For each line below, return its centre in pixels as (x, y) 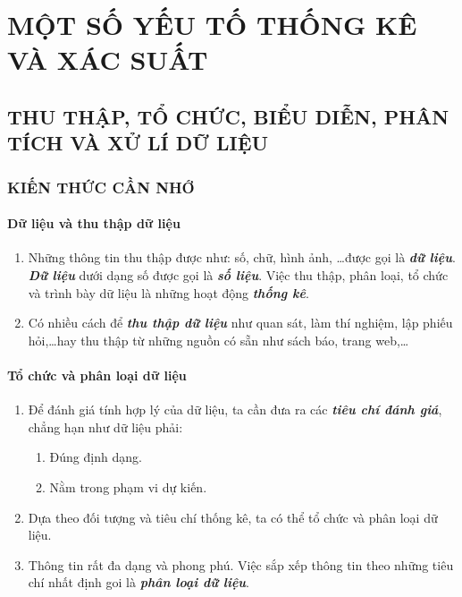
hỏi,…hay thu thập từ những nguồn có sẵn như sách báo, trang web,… (218, 340)
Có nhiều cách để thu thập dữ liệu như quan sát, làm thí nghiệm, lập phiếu (240, 323)
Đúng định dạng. (96, 457)
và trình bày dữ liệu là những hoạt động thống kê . (168, 292)
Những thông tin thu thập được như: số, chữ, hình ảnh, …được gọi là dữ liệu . (242, 257)
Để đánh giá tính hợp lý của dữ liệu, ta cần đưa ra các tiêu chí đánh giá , (235, 409)
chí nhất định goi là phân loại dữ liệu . (139, 582)
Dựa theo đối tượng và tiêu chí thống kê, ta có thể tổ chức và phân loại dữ (233, 517)
